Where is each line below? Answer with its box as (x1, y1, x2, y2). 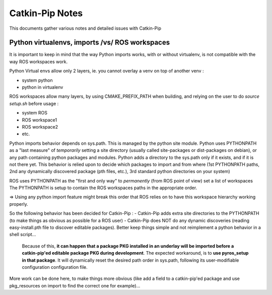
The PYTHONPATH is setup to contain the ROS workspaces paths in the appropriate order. (9, 185, 197, 191)
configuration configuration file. (22, 264, 88, 270)
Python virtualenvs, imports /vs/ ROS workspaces (9, 38, 170, 47)
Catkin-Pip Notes (9, 8, 83, 19)
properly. (9, 201, 28, 207)
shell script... (9, 231, 36, 238)
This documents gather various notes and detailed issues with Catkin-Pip (9, 25, 161, 31)
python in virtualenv (22, 84, 63, 90)
